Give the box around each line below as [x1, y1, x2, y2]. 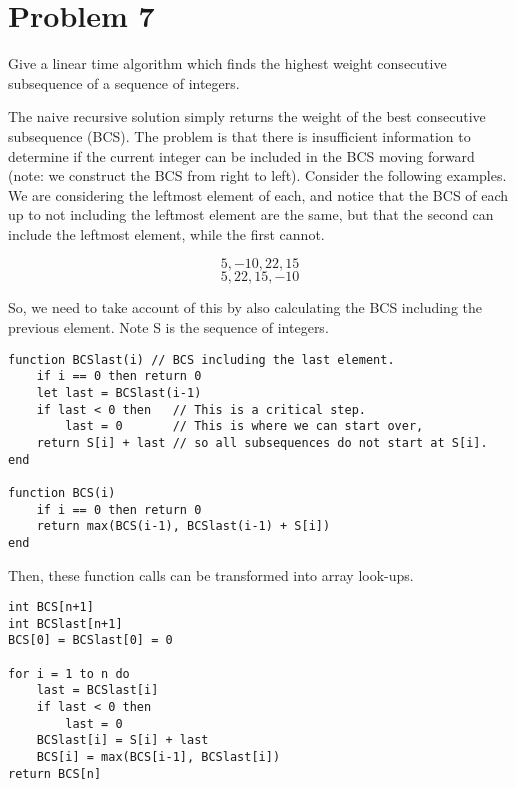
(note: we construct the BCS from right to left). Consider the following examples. [8, 165, 507, 186]
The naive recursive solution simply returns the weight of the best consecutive [8, 106, 486, 127]
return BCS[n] [8, 766, 102, 781]
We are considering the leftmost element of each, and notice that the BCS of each [8, 184, 509, 205]
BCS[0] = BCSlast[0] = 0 [8, 633, 173, 648]
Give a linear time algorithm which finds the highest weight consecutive [8, 53, 447, 74]
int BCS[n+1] [8, 600, 94, 615]
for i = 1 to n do [8, 666, 130, 681]
